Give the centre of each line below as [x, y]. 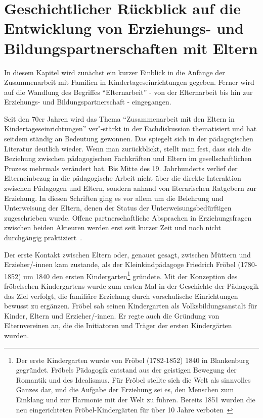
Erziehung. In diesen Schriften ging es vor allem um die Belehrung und [114, 198]
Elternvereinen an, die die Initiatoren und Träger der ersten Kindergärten [118, 325]
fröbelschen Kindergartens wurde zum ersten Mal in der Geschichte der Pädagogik [131, 286]
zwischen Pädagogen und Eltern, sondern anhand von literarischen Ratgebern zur [130, 188]
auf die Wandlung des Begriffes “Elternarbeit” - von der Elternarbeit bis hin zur [128, 92]
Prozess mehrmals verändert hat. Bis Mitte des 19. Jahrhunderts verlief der [121, 168]
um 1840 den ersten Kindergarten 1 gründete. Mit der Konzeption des [130, 275]
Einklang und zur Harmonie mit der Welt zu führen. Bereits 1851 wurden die [136, 399]
